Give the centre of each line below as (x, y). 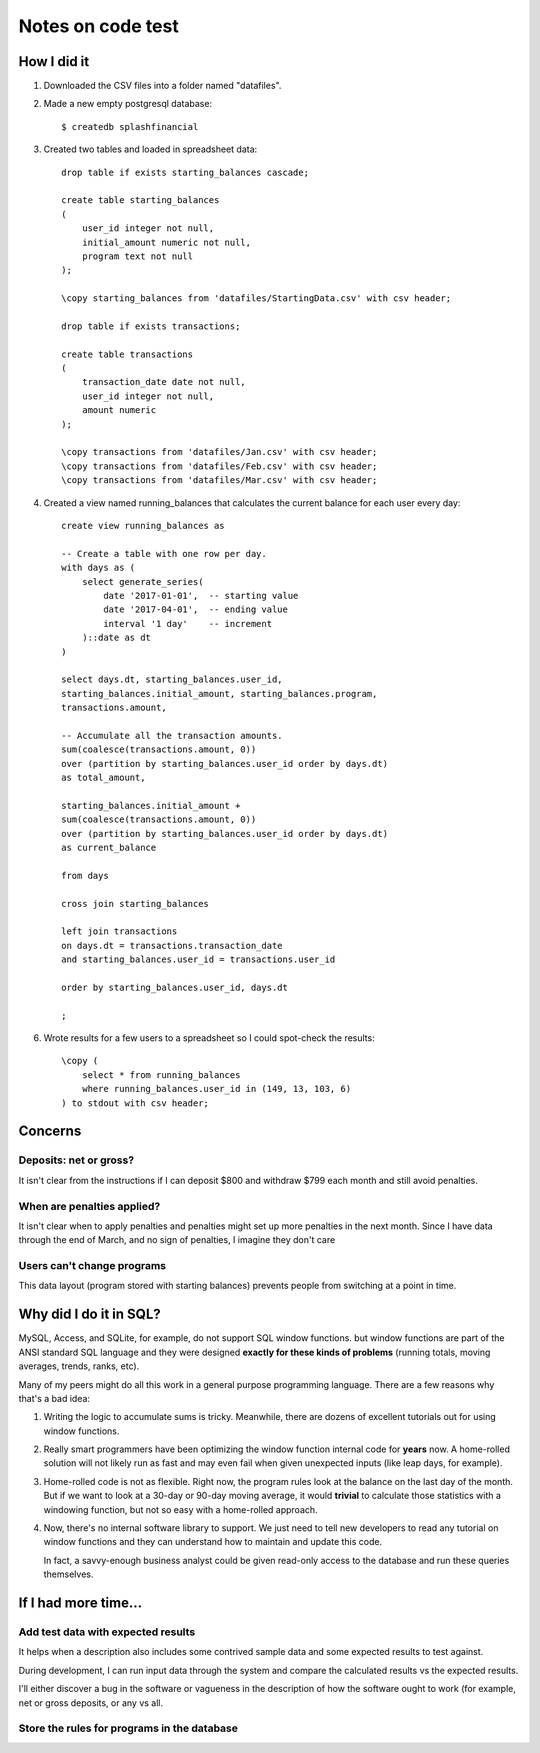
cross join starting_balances (135, 903)
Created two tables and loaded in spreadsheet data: (150, 149)
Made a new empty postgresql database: (128, 104)
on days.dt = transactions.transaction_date (172, 945)
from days (85, 875)
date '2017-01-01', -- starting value (201, 595)
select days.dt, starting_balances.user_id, (172, 679)
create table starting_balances (140, 200)
